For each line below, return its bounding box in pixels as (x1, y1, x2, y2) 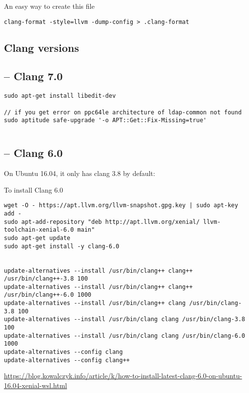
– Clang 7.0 (4, 68, 63, 84)
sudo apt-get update (4, 234, 71, 241)
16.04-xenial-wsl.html (4, 380, 67, 390)
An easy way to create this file (4, 1, 95, 11)
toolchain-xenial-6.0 (4, 226, 74, 234)
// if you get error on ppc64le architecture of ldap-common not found (4, 109, 242, 116)
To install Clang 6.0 (4, 184, 63, 195)
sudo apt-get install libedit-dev (4, 92, 116, 100)
